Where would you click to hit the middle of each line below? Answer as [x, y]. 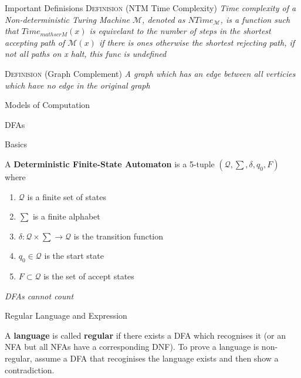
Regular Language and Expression [66, 315]
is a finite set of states [67, 196]
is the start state [74, 256]
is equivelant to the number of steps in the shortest [180, 31]
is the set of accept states [89, 276]
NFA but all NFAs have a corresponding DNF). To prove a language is [132, 347]
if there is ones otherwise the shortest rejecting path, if [197, 42]
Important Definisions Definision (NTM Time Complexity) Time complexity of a [150, 8]
